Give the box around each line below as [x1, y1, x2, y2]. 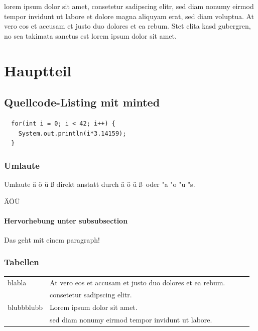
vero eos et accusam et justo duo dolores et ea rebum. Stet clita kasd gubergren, [4, 21, 251, 31]
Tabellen [4, 256, 39, 268]
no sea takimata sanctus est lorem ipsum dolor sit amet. [4, 30, 177, 41]
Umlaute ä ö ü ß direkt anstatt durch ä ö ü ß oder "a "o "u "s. [4, 178, 195, 189]
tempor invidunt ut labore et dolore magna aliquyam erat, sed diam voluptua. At [4, 11, 254, 21]
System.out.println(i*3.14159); [18, 130, 126, 137]
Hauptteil [4, 60, 72, 80]
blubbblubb [8, 302, 43, 312]
